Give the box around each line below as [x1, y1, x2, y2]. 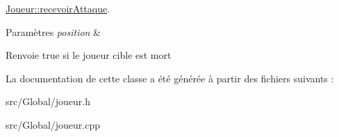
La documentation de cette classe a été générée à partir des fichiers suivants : [6, 71, 334, 85]
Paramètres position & [6, 24, 101, 39]
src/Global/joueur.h [6, 94, 91, 109]
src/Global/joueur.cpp [6, 117, 101, 131]
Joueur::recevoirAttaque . [6, 1, 110, 15]
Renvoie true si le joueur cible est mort [6, 48, 172, 62]
